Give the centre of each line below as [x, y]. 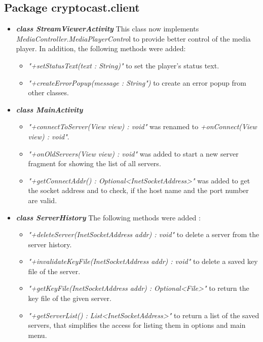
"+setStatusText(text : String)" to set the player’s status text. [124, 65]
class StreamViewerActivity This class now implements [107, 29]
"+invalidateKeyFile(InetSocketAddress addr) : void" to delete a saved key [143, 261]
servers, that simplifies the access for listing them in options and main [137, 325]
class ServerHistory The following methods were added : [108, 217]
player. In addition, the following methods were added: [101, 48]
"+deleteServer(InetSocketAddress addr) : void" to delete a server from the [144, 234]
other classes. [48, 92]
